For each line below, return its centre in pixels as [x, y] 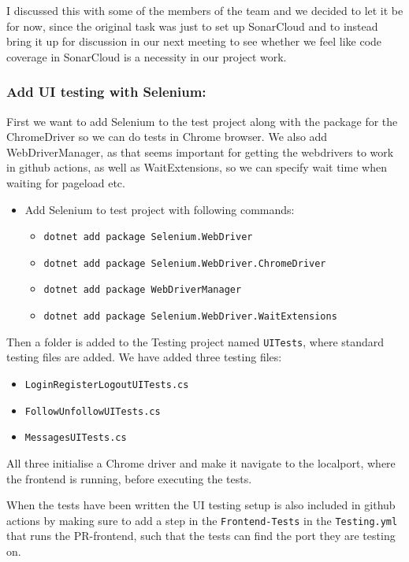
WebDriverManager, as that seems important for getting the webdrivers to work [200, 152]
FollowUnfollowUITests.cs [93, 411]
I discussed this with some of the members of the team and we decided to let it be [205, 10]
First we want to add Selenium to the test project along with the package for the [202, 121]
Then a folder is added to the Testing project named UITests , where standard [195, 341]
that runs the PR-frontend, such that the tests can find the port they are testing [201, 536]
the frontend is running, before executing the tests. [129, 478]
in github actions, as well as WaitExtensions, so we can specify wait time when [197, 167]
